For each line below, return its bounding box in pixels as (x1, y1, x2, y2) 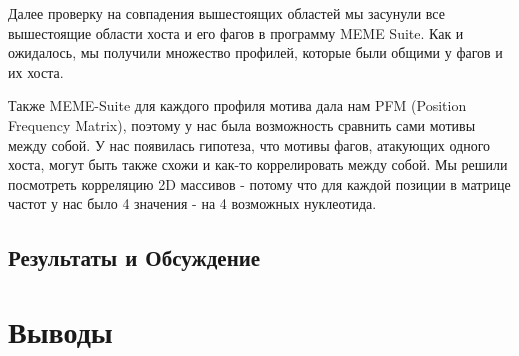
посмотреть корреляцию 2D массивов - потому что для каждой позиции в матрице (8, 173, 511, 194)
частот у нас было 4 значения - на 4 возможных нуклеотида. (8, 193, 377, 214)
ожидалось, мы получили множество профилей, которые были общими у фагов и (8, 42, 503, 63)
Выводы (8, 310, 113, 351)
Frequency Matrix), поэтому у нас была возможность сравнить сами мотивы (8, 114, 476, 135)
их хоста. (8, 61, 64, 82)
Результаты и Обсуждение (8, 242, 261, 273)
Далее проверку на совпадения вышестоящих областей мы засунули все (8, 3, 445, 23)
